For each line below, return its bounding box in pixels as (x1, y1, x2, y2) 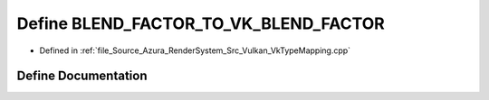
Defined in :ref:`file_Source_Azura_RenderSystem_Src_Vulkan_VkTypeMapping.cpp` (39, 45, 351, 56)
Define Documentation (16, 68, 148, 84)
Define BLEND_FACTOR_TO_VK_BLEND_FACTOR (16, 14, 385, 33)
